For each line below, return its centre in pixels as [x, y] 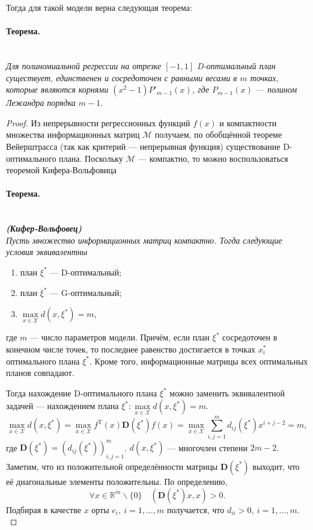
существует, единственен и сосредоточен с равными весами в [122, 77]
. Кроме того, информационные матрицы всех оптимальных [199, 361]
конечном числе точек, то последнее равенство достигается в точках [131, 349]
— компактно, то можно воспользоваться [213, 158]
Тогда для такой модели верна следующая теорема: [99, 7]
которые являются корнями [57, 89]
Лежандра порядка [41, 103]
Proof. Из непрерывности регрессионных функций [98, 122]
